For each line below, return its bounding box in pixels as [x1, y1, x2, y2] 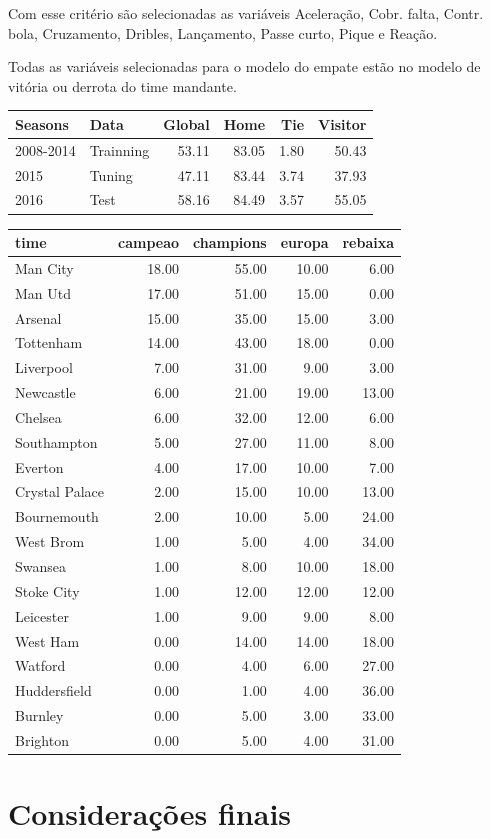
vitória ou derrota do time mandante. [8, 75, 237, 96]
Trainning [89, 139, 150, 160]
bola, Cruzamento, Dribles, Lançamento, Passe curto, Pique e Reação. [8, 22, 438, 43]
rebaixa [342, 232, 395, 252]
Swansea [15, 555, 67, 576]
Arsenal [15, 307, 62, 328]
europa [280, 232, 329, 252]
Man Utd [15, 282, 72, 303]
